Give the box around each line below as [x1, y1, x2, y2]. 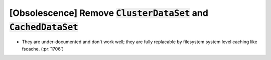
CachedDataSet [9, 21, 79, 32]
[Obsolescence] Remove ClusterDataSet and [9, 7, 208, 18]
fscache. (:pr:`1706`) [22, 46, 64, 52]
